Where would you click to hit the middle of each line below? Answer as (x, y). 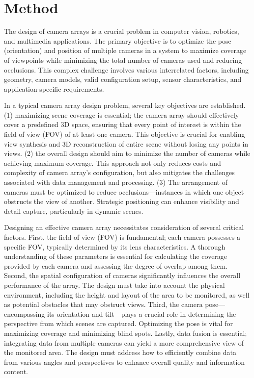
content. (16, 371)
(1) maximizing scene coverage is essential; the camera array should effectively (122, 114)
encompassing (25, 314)
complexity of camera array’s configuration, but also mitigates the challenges (119, 172)
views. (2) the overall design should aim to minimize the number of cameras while (127, 153)
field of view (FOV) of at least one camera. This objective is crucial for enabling (125, 134)
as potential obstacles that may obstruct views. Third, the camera (103, 304)
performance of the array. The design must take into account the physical (114, 285)
